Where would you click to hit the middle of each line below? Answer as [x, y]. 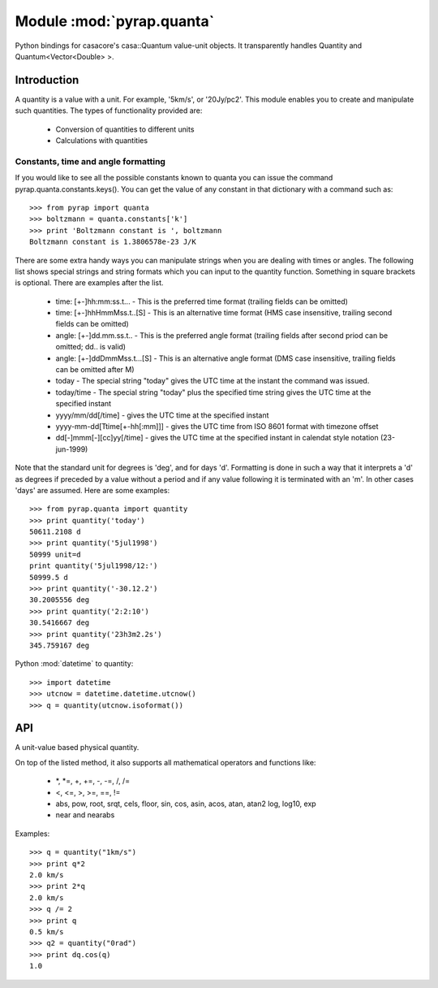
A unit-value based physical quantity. [77, 747]
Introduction [47, 80]
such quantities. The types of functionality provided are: [109, 110]
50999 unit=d [55, 554]
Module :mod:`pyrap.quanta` [115, 21]
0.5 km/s [47, 932]
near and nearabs [85, 815]
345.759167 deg [60, 646]
